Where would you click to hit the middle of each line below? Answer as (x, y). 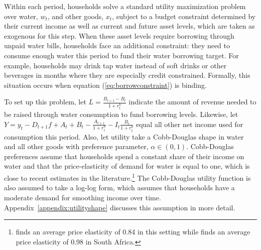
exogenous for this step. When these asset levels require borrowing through (119, 35)
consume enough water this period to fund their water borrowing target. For (121, 55)
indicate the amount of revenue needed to (192, 102)
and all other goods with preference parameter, (76, 146)
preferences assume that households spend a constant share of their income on (124, 156)
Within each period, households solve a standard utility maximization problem (125, 6)
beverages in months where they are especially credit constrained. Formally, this (127, 75)
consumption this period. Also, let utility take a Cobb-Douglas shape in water (124, 136)
